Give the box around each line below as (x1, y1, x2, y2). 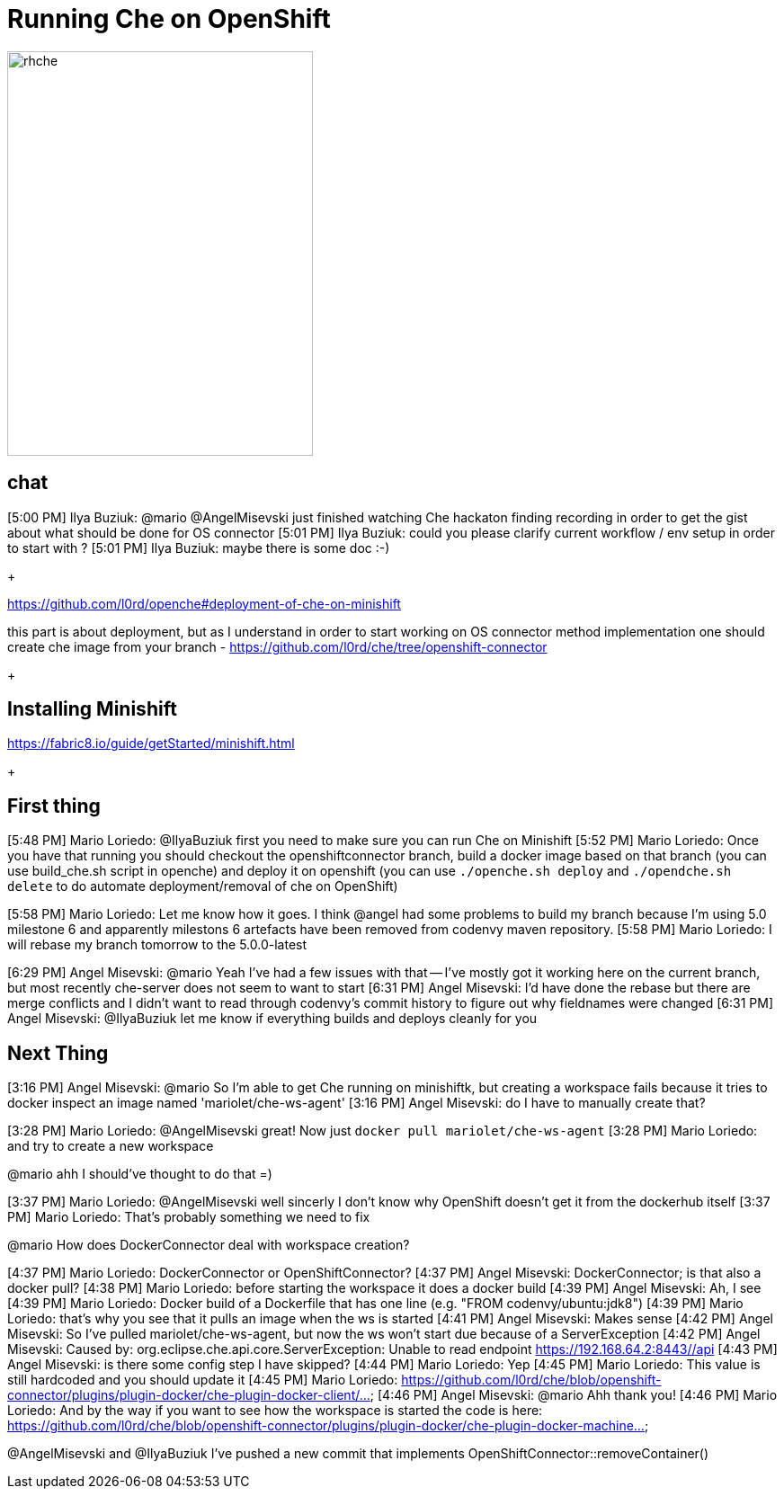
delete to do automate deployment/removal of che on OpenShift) (7, 878, 398, 895)
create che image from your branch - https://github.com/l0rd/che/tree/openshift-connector (7, 638, 548, 654)
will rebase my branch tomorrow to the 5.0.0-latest (7, 937, 307, 953)
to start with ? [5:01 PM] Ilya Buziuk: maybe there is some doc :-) (7, 539, 390, 556)
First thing (7, 794, 101, 817)
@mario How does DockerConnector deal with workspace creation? (7, 1237, 410, 1253)
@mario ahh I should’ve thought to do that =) (7, 1166, 272, 1182)
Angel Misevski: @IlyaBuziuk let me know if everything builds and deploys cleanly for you (7, 1011, 538, 1027)
